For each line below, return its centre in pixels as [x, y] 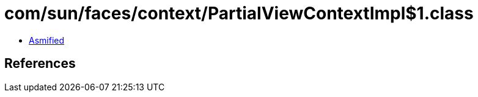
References [40, 64]
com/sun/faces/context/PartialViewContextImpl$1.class [239, 13]
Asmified [47, 40]
